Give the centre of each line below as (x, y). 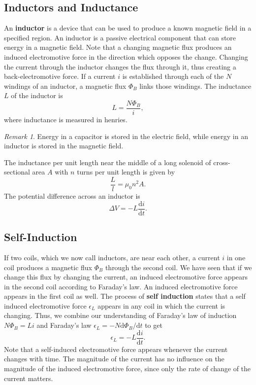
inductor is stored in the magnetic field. (64, 146)
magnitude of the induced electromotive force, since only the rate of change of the (128, 368)
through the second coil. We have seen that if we (178, 267)
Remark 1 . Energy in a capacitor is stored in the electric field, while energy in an (126, 136)
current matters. (29, 378)
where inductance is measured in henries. (66, 120)
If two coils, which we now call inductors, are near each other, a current (112, 257)
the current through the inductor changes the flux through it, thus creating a (120, 66)
